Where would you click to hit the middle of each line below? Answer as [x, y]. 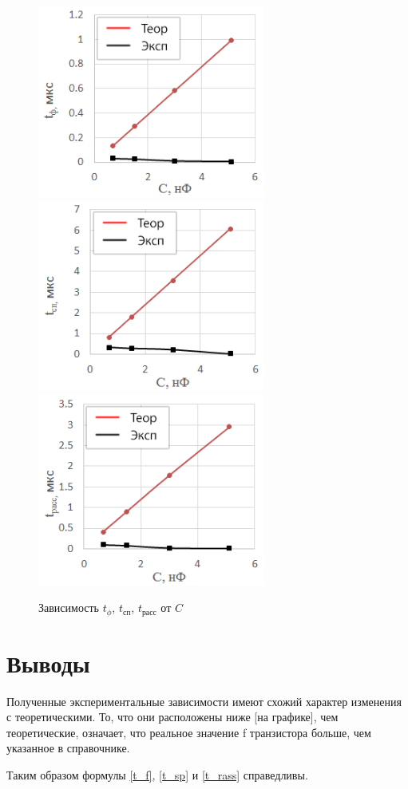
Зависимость [69, 608]
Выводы [48, 663]
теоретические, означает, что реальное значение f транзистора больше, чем [189, 732]
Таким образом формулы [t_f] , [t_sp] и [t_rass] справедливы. [157, 775]
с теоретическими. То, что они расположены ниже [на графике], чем [172, 717]
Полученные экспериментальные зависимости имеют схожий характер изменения [204, 701]
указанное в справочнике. [68, 748]
